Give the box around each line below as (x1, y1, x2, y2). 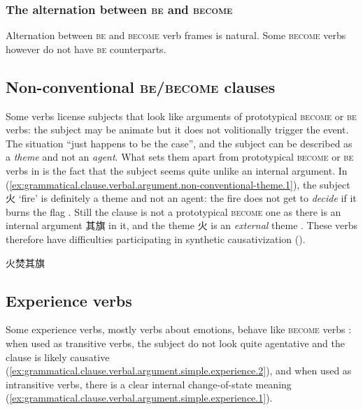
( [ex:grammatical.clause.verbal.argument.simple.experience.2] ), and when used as (6, 363, 352, 378)
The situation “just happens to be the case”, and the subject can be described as (6, 136, 353, 150)
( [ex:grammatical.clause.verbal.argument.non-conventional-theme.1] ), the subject (6, 177, 350, 191)
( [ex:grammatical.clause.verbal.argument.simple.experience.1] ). (6, 390, 273, 405)
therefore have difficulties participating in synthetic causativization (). (6, 231, 306, 246)
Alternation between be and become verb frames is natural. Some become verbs (6, 28, 346, 43)
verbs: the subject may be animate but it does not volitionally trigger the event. (6, 122, 349, 137)
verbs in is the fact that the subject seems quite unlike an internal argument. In (6, 163, 348, 177)
